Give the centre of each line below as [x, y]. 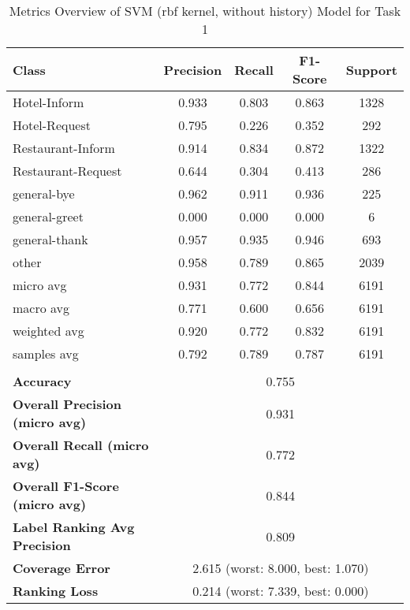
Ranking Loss [56, 591]
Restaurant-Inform [64, 148]
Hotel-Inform [48, 102]
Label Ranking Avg [74, 527]
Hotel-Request [52, 125]
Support [371, 69]
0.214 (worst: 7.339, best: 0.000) [281, 591]
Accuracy [42, 381]
